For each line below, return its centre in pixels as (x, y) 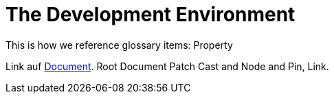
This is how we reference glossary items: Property (119, 45)
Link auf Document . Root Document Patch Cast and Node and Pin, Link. (167, 66)
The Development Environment (151, 14)
